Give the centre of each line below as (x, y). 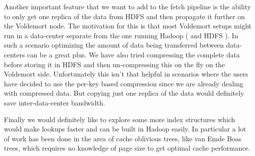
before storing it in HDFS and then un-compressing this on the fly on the (114, 64)
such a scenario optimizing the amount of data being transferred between (114, 45)
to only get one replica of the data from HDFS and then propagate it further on (125, 16)
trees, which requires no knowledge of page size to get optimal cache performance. (127, 148)
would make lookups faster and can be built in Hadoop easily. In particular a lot (125, 129)
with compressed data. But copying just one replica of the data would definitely (124, 93)
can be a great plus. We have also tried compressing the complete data (133, 54)
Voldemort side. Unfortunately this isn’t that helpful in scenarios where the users (126, 74)
